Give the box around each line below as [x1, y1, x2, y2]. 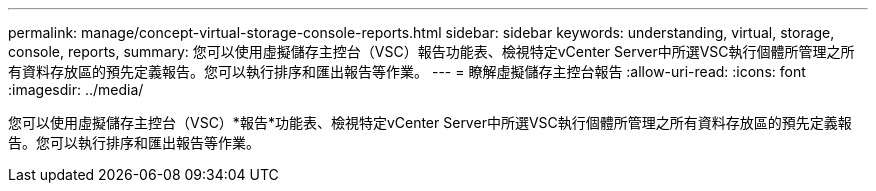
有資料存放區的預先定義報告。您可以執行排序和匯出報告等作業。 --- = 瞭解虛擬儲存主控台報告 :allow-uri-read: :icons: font [8, 63, 806, 80]
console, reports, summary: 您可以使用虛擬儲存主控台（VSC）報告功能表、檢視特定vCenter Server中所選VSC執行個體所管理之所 [8, 43, 855, 60]
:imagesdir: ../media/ [8, 81, 144, 98]
